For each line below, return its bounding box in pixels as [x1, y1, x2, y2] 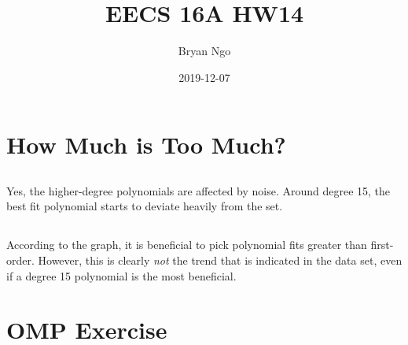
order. [6, 252, 35, 269]
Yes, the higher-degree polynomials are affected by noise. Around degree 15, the [6, 182, 391, 198]
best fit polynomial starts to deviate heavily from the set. [6, 198, 283, 214]
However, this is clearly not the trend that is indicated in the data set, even [38, 252, 402, 269]
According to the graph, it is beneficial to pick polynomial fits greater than [6, 236, 367, 253]
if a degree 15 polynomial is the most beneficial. [6, 267, 237, 284]
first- [370, 236, 394, 253]
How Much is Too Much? [6, 128, 286, 161]
